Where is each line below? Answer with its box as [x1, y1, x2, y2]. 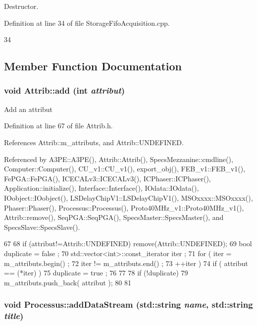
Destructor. [4, 1, 39, 11]
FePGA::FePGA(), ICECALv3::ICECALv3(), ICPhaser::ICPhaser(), [4, 173, 211, 183]
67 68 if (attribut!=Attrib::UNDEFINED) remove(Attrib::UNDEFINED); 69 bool [4, 238, 252, 249]
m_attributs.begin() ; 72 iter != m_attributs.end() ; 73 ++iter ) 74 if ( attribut [4, 258, 248, 268]
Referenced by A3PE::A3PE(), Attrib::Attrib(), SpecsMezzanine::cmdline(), [4, 154, 233, 164]
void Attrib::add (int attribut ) [4, 84, 125, 97]
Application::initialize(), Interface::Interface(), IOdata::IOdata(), [4, 183, 199, 193]
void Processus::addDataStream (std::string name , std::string [4, 298, 253, 311]
